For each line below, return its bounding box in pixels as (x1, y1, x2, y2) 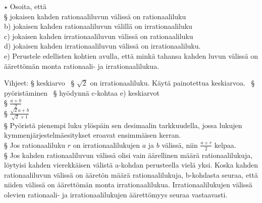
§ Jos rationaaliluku (4, 139, 66, 150)
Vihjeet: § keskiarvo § (4, 77, 75, 88)
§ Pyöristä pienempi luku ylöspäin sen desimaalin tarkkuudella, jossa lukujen (4, 119, 242, 130)
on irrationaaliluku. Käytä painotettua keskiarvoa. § (90, 77, 255, 88)
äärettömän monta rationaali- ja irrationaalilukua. (4, 60, 160, 71)
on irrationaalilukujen (73, 139, 140, 150)
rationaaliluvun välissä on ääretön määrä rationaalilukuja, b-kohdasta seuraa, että (4, 169, 258, 180)
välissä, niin (162, 139, 198, 150)
